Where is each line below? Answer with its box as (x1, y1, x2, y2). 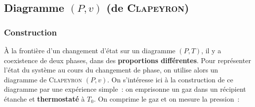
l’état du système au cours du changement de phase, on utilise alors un (4, 65, 219, 75)
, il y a (201, 45, 221, 55)
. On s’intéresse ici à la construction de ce (107, 74, 233, 84)
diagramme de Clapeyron (4, 74, 82, 84)
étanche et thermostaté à (4, 93, 85, 104)
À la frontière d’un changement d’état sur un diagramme (4, 45, 176, 55)
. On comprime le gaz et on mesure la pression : (94, 93, 240, 104)
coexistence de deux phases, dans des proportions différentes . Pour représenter (4, 55, 251, 65)
